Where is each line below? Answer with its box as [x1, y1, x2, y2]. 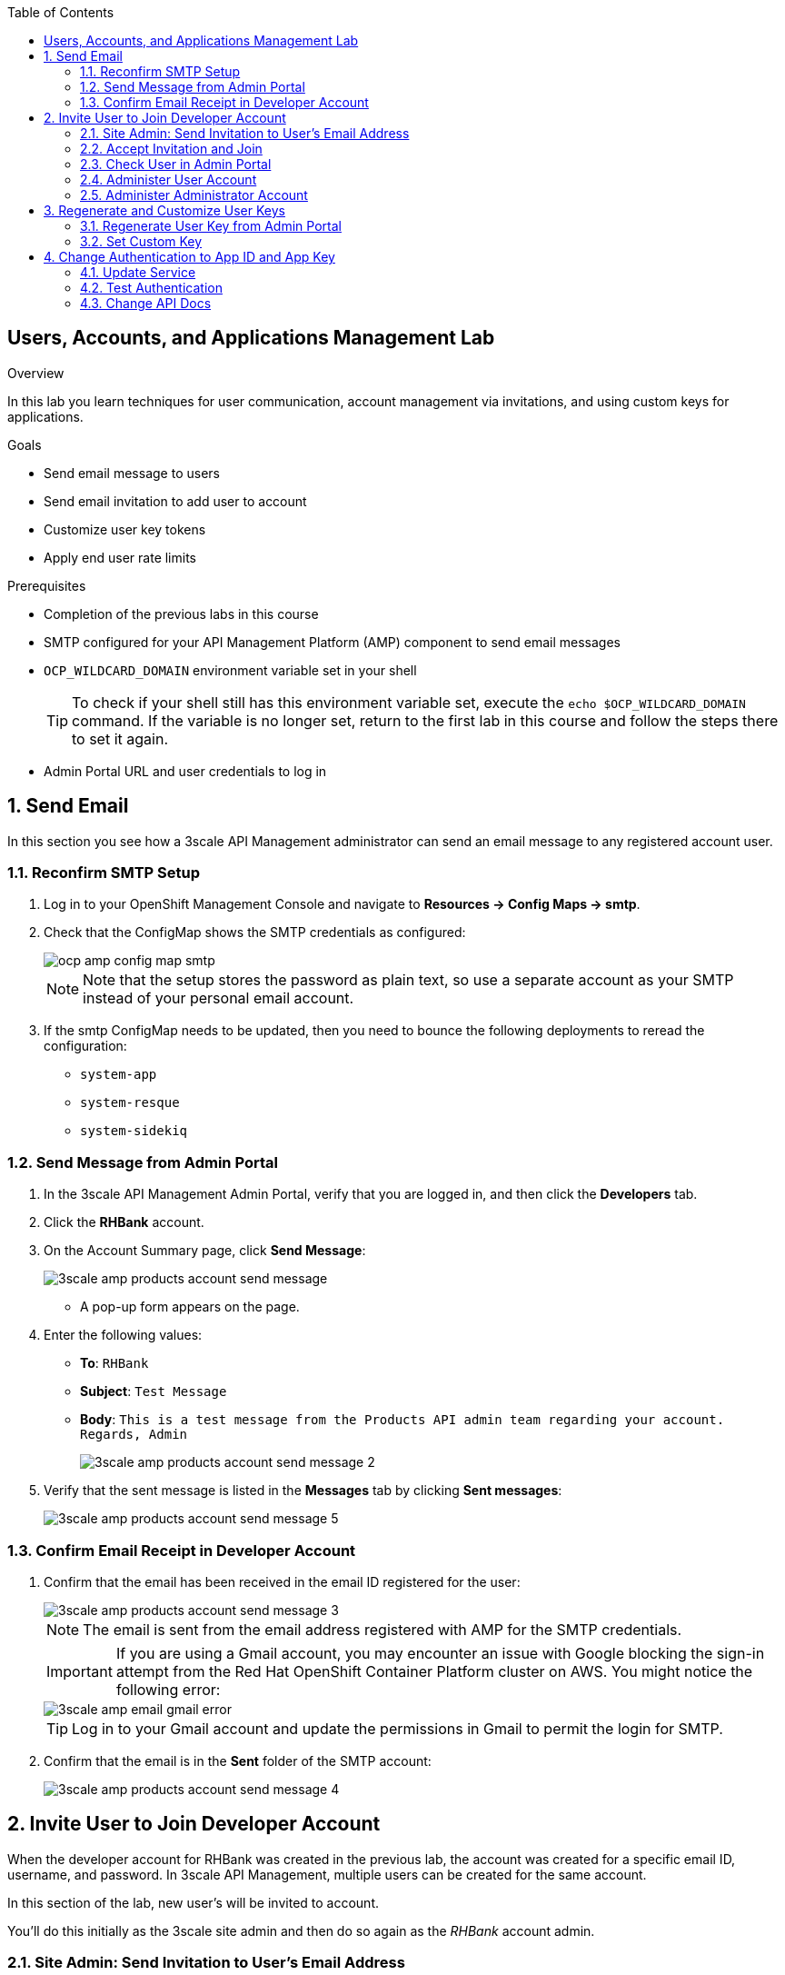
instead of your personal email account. [83, 989, 354, 1008]
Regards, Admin [80, 1427, 188, 1442]
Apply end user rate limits [44, 549, 196, 565]
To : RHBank [80, 1355, 149, 1372]
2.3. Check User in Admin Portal [80, 156, 272, 172]
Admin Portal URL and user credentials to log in [44, 763, 327, 779]
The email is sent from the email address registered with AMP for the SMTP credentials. [83, 1620, 682, 1639]
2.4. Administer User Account [80, 172, 257, 187]
